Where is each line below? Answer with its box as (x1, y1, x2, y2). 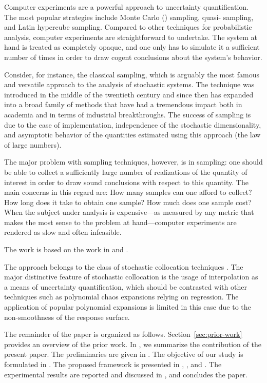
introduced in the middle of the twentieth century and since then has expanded (4, 89, 254, 99)
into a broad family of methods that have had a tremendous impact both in (4, 99, 242, 110)
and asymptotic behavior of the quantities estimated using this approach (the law (4, 129, 261, 140)
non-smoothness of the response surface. (4, 311, 130, 322)
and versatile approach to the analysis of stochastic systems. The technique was (4, 79, 255, 90)
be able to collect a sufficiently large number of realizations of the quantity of (4, 166, 247, 177)
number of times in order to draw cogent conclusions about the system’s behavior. (4, 51, 262, 62)
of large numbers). (4, 139, 62, 150)
